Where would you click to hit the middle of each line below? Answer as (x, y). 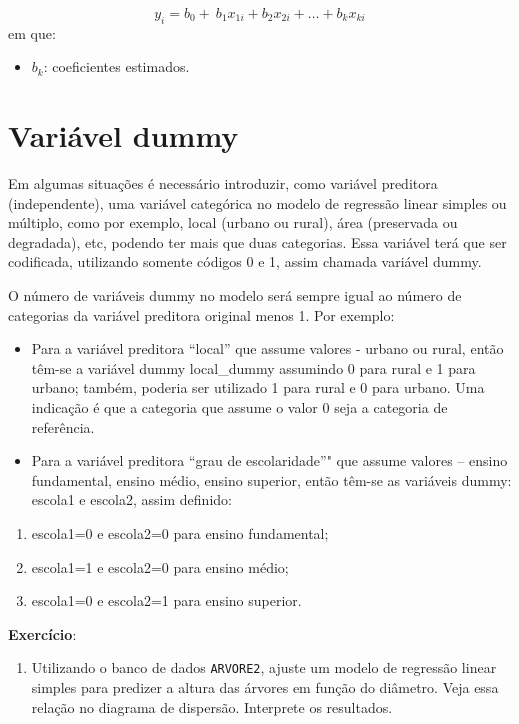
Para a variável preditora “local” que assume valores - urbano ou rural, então (267, 348)
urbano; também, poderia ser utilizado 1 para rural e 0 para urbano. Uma (258, 387)
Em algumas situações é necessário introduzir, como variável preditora (223, 183)
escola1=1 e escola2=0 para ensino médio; (160, 566)
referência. (63, 426)
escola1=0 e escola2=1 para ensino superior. (166, 600)
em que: (32, 32)
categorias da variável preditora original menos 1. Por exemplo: (201, 314)
